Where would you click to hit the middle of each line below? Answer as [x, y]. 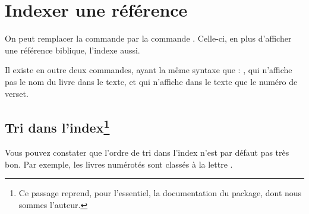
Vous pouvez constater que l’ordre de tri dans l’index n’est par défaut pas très [147, 152]
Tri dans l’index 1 [57, 126]
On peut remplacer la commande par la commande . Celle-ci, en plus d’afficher [148, 38]
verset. [17, 93]
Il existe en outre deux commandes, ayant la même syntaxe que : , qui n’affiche [149, 70]
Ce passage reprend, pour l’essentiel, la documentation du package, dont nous [160, 193]
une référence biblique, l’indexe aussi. [72, 50]
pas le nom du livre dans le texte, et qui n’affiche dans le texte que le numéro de [151, 81]
